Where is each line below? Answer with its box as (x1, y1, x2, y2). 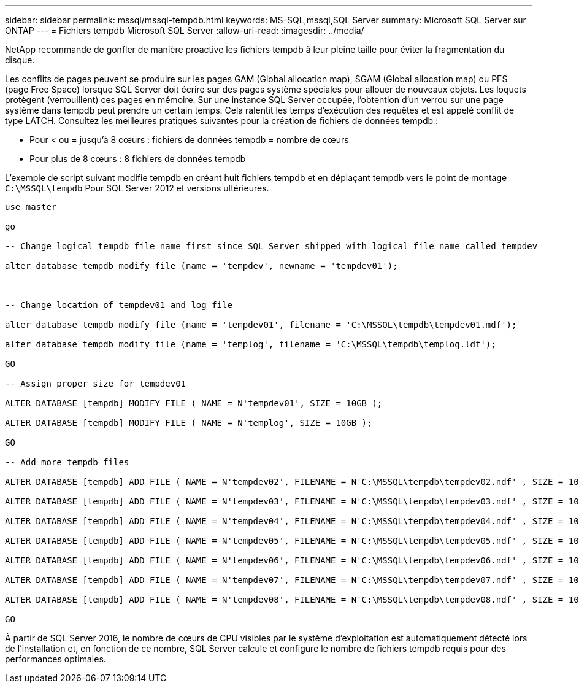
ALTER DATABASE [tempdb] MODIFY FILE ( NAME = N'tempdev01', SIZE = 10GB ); (5, 398, 383, 408)
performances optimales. (5, 654, 106, 664)
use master (5, 202, 57, 212)
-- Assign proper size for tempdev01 (5, 379, 186, 388)
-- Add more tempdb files (5, 457, 129, 467)
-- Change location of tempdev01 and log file (5, 300, 232, 310)
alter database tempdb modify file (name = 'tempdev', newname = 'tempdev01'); (5, 261, 398, 271)
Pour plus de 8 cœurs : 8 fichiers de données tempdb (29, 153, 246, 164)
